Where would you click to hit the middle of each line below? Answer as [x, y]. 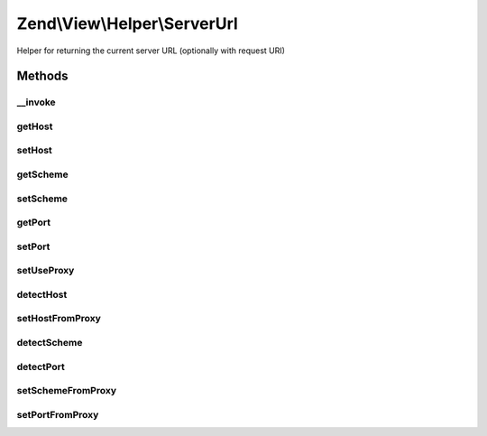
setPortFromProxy [58, 414]
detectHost [42, 294]
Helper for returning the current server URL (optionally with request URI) [151, 51]
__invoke [36, 102]
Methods [42, 76]
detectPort [41, 366]
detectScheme [50, 342]
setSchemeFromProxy [67, 391]
